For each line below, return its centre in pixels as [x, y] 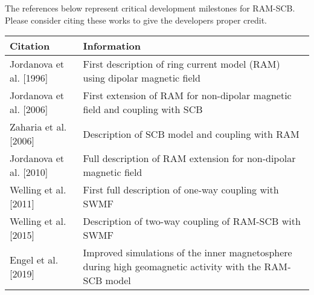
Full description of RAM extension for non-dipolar [189, 158]
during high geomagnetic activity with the [172, 267]
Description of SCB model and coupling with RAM [191, 134]
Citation [30, 46]
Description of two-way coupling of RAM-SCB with [192, 221]
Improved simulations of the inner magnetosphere [187, 253]
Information [112, 46]
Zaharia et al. [38, 127]
